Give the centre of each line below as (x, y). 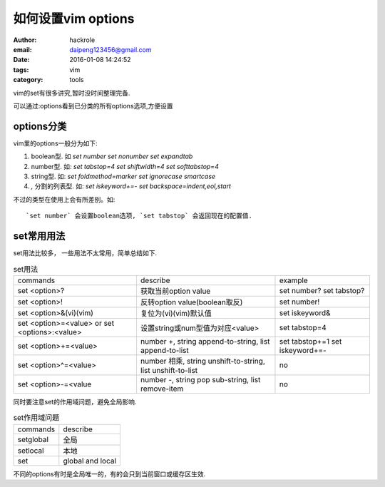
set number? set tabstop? (322, 290)
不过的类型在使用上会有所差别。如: (64, 199)
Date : (21, 60)
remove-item (162, 389)
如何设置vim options (74, 19)
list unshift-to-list (169, 370)
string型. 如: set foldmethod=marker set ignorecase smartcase (123, 176)
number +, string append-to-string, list (205, 341)
